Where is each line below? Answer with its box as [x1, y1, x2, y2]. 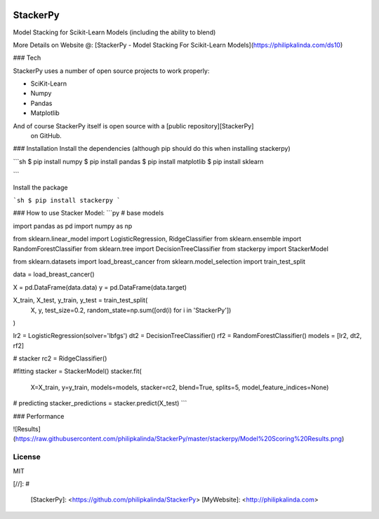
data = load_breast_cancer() [13, 270, 95, 278]
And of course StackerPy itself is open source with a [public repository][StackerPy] [13, 121, 254, 130]
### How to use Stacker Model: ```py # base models [13, 209, 164, 217]
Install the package [13, 183, 68, 191]
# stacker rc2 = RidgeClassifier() [13, 354, 107, 363]
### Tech [13, 53, 41, 62]
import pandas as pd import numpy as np [13, 222, 133, 230]
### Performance [13, 412, 65, 420]
